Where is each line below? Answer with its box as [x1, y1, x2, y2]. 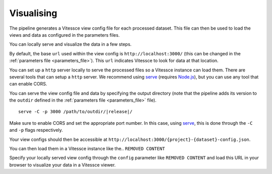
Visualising [9, 8, 57, 19]
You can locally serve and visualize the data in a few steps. [9, 41, 132, 47]
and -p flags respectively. [9, 127, 63, 133]
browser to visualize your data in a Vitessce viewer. [9, 161, 116, 168]
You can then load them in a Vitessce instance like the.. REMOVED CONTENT [9, 146, 165, 152]
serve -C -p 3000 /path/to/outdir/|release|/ [18, 109, 133, 115]
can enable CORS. [9, 81, 47, 87]
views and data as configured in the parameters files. [9, 32, 120, 38]
